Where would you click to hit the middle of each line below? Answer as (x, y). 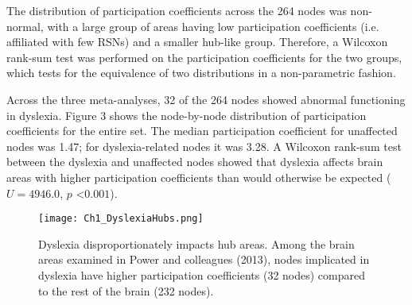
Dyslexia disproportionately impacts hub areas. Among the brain (196, 243)
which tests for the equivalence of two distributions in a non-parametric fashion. (201, 73)
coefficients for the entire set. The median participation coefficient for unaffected (202, 131)
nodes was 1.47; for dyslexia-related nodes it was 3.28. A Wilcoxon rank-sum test (204, 146)
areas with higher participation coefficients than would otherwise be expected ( (199, 177)
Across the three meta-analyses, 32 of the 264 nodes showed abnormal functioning (206, 99)
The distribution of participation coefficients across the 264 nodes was (177, 10)
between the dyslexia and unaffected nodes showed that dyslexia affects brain (195, 162)
